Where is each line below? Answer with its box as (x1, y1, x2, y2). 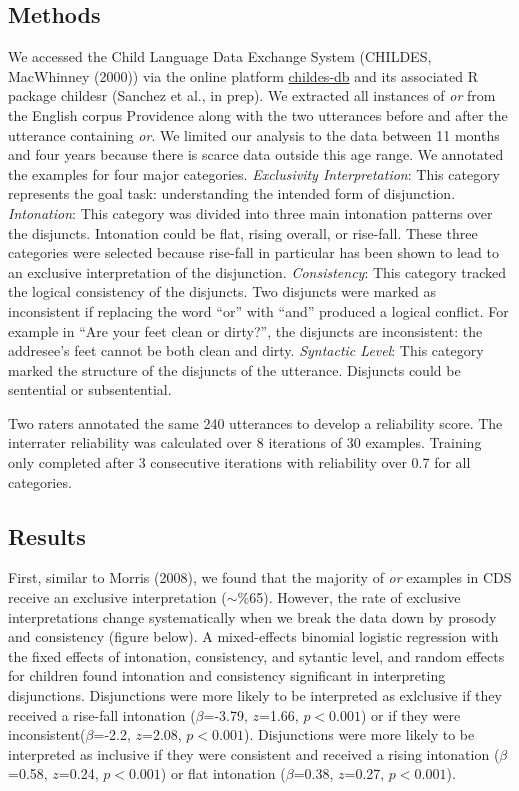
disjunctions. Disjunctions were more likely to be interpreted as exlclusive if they (8, 685, 502, 706)
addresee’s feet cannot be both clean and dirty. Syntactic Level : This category (8, 340, 484, 361)
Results (8, 520, 86, 551)
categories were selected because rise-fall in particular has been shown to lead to (8, 242, 499, 263)
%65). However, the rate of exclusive (237, 587, 461, 608)
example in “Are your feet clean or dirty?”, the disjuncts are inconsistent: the (8, 320, 483, 341)
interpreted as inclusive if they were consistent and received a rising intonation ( (8, 743, 500, 764)
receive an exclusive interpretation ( (8, 587, 227, 608)
